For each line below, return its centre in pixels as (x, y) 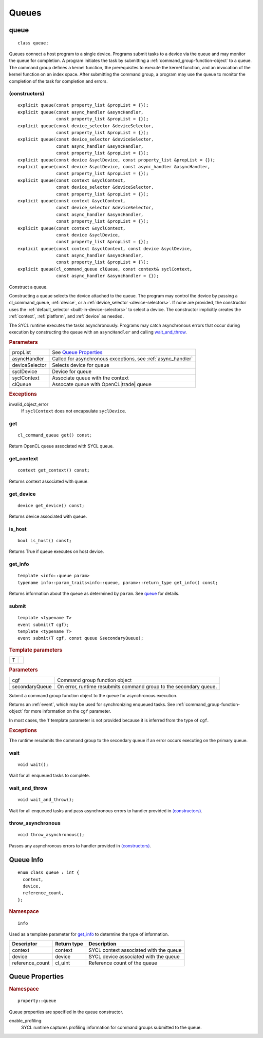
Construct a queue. (28, 287)
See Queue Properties (77, 353)
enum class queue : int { (49, 872)
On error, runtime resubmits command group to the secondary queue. (137, 686)
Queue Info (26, 860)
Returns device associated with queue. (48, 516)
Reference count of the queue (123, 963)
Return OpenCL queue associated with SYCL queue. (61, 446)
